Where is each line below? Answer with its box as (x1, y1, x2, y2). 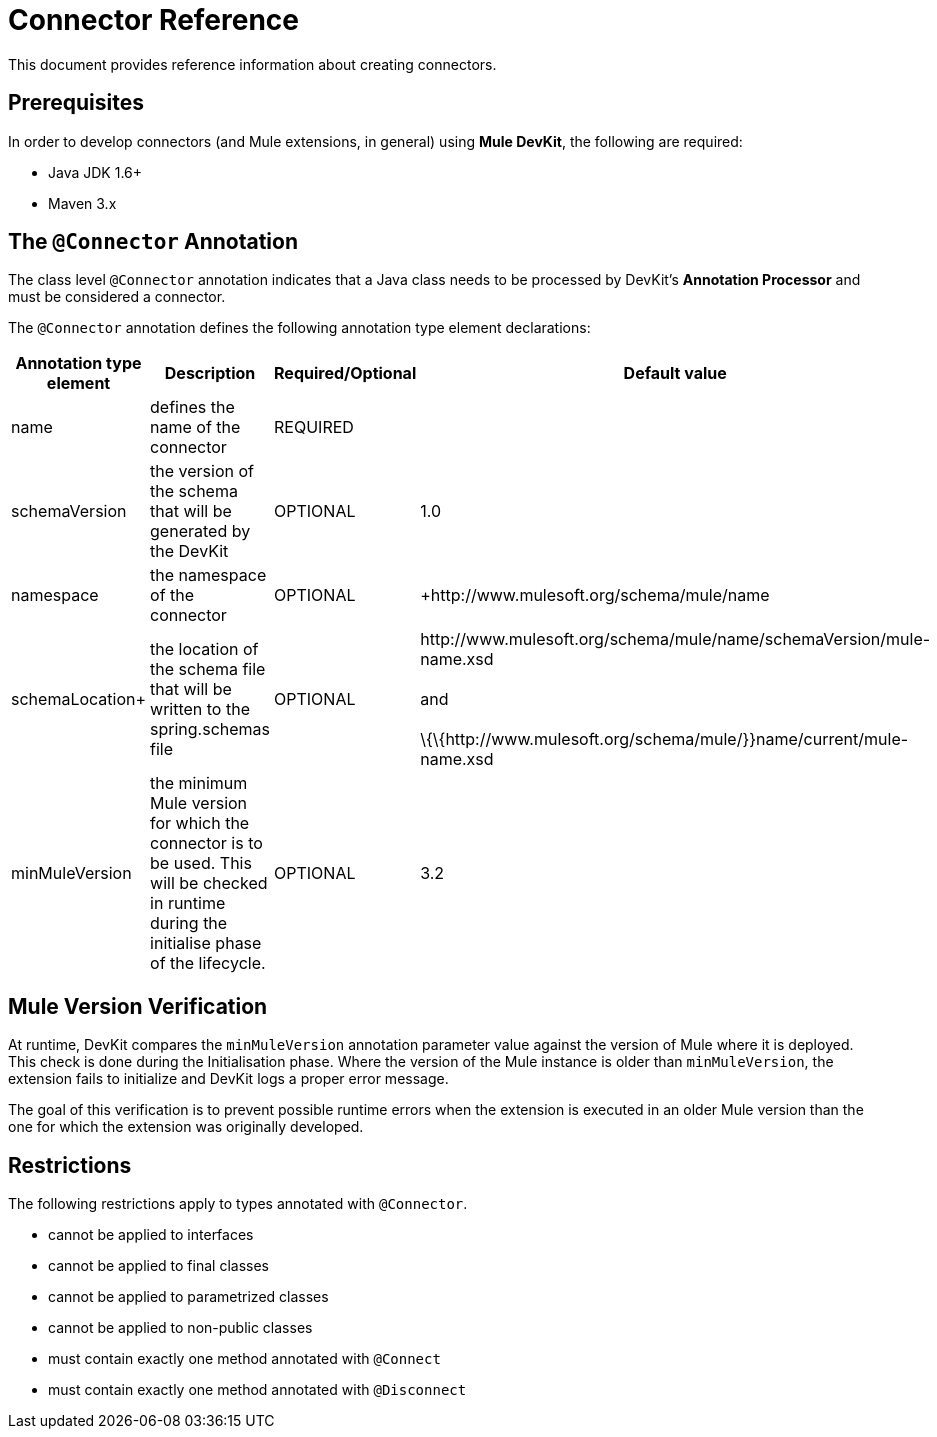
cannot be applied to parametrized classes (48, 1288, 329, 1306)
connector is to (150, 833, 263, 854)
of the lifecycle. (150, 953, 266, 974)
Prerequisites (8, 90, 144, 116)
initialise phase (150, 933, 262, 954)
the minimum (150, 773, 248, 794)
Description (164, 363, 256, 384)
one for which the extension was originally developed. (8, 1118, 364, 1136)
